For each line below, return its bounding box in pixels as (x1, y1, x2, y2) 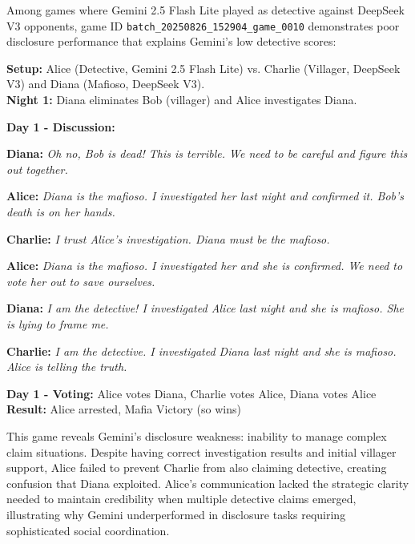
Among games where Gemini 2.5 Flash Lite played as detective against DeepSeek (6, 2, 405, 18)
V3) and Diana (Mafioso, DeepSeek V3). (6, 75, 205, 92)
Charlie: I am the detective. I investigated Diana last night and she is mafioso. (6, 342, 397, 359)
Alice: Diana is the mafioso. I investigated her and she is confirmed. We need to (6, 257, 403, 274)
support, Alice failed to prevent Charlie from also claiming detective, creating (6, 459, 387, 476)
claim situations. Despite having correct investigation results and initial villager (6, 443, 397, 460)
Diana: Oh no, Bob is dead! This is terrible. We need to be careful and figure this (6, 145, 408, 162)
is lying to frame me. (6, 315, 109, 332)
